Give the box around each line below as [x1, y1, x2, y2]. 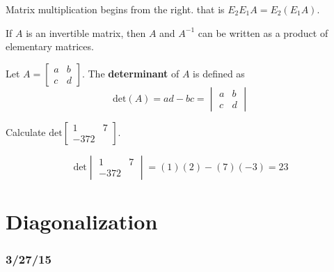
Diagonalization [6, 206, 158, 235]
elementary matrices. [6, 39, 94, 54]
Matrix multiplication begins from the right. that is [6, 2, 225, 16]
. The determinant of [81, 66, 180, 80]
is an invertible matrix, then [26, 25, 146, 40]
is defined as [193, 66, 245, 80]
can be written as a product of [198, 25, 328, 40]
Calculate [6, 124, 46, 139]
